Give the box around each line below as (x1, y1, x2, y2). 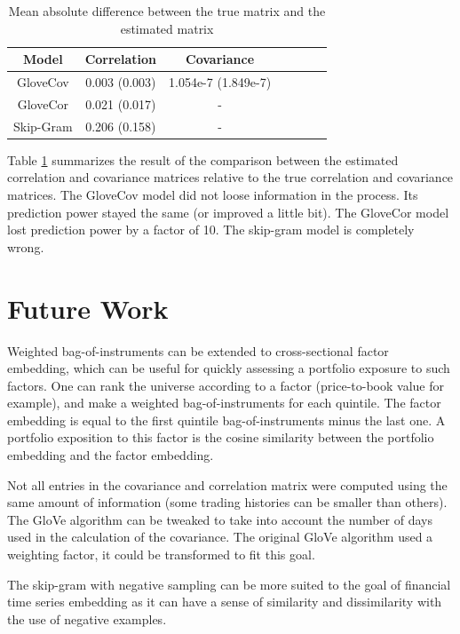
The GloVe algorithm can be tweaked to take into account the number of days (7, 510, 432, 528)
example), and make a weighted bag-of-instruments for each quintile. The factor (7, 393, 441, 412)
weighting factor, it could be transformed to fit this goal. (7, 545, 315, 564)
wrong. (7, 237, 44, 256)
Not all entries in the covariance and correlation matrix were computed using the (7, 475, 448, 494)
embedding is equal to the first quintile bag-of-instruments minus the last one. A (7, 410, 446, 429)
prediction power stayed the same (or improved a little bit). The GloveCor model (7, 202, 449, 221)
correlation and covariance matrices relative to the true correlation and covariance (7, 168, 454, 186)
